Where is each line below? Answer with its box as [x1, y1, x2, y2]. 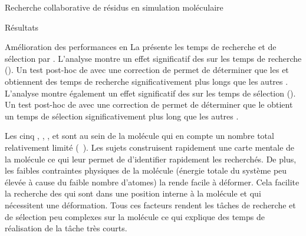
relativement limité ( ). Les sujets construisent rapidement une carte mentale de [5, 141, 295, 153]
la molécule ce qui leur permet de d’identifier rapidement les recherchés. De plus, [5, 152, 297, 165]
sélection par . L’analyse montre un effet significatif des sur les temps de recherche [5, 52, 302, 64]
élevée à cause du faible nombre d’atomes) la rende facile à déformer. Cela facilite [5, 175, 300, 188]
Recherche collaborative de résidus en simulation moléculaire [5, 1, 223, 13]
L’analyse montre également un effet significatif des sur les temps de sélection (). [5, 87, 296, 99]
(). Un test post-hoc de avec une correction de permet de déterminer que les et [5, 64, 289, 76]
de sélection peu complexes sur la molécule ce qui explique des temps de [5, 210, 265, 222]
